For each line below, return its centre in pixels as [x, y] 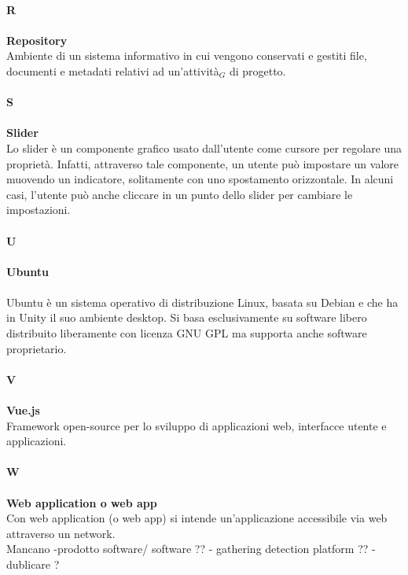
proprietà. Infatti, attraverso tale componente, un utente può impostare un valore [202, 163]
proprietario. [37, 348]
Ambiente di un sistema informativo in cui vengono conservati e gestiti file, [187, 55]
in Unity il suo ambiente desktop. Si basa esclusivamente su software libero [187, 317]
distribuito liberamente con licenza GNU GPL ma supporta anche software [187, 333]
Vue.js [23, 410]
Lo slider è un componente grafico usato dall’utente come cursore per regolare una [204, 147]
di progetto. [257, 70]
